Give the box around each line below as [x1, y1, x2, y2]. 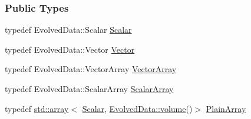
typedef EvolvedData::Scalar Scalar [5, 23, 132, 36]
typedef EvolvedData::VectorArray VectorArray [5, 63, 177, 75]
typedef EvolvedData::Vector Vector [5, 43, 135, 55]
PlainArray [206, 102, 246, 114]
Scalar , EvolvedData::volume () [82, 102, 193, 114]
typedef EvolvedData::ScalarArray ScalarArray [5, 83, 174, 94]
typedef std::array [5, 102, 69, 114]
